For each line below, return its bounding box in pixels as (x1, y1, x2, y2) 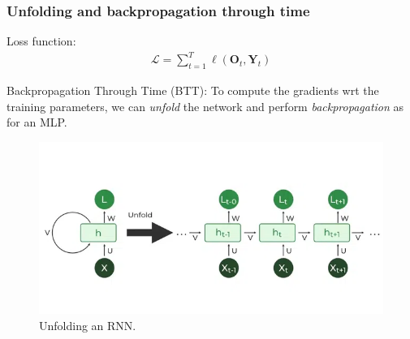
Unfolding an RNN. (39, 316, 136, 333)
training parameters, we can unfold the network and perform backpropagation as (6, 97, 404, 114)
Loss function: (6, 32, 76, 49)
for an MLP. (6, 114, 67, 131)
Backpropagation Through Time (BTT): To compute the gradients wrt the (6, 82, 379, 99)
